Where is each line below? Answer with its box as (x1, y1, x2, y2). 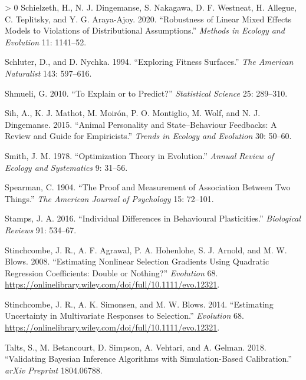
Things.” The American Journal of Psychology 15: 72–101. (5, 192, 214, 204)
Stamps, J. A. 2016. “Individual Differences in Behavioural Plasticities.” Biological (5, 212, 301, 224)
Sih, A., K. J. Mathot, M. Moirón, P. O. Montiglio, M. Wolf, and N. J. (5, 107, 261, 119)
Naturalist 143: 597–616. (5, 67, 92, 79)
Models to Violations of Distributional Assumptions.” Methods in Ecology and (5, 24, 285, 37)
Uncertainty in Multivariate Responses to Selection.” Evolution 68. (5, 309, 244, 322)
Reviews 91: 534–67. (5, 223, 77, 236)
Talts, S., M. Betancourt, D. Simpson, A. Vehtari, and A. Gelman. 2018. (5, 341, 266, 353)
